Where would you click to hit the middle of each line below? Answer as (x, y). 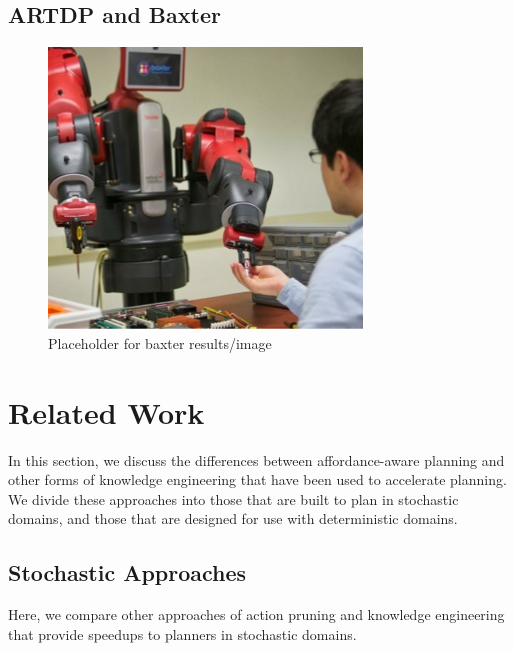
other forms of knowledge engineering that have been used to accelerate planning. (257, 479)
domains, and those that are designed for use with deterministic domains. (233, 518)
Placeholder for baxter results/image (160, 342)
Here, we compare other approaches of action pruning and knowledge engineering (256, 614)
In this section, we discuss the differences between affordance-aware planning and (256, 459)
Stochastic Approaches (127, 572)
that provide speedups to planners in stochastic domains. (182, 633)
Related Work (106, 411)
